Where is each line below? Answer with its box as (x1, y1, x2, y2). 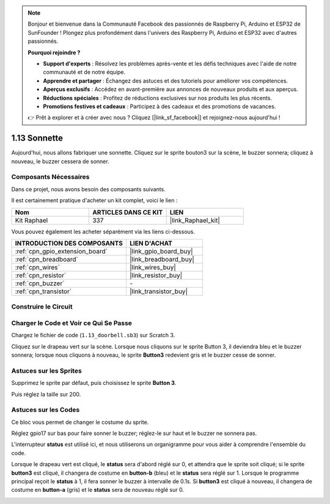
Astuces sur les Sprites (11, 367, 82, 375)
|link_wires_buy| (129, 263, 177, 271)
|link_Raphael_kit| (169, 216, 220, 224)
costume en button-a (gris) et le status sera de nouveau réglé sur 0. (11, 486, 185, 494)
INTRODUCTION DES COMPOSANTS (15, 239, 123, 247)
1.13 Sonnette (11, 133, 64, 144)
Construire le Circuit (11, 302, 73, 311)
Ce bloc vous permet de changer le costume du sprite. (11, 418, 149, 426)
